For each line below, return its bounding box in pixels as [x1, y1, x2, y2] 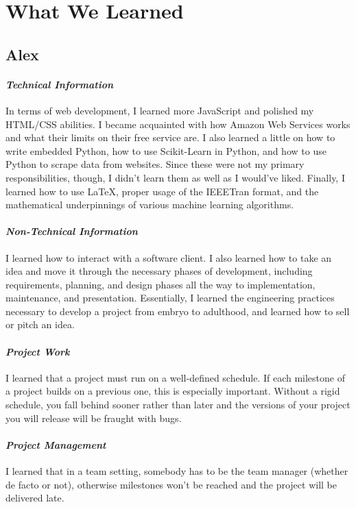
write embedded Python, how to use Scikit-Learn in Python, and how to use [5, 143, 327, 158]
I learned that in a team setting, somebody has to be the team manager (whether [5, 464, 348, 478]
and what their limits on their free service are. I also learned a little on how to [5, 130, 335, 145]
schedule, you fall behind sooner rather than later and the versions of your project [5, 397, 351, 412]
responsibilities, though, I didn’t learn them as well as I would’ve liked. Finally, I [5, 170, 345, 184]
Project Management [5, 437, 106, 452]
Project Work [5, 344, 70, 358]
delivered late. [5, 491, 64, 505]
